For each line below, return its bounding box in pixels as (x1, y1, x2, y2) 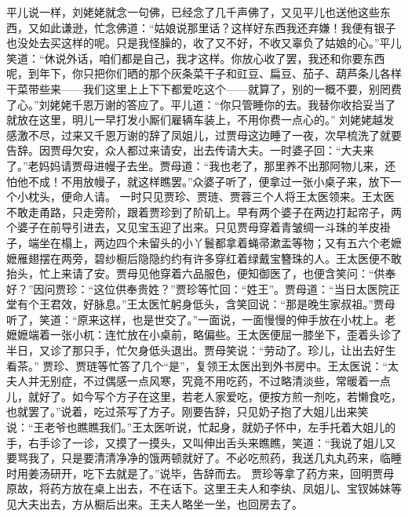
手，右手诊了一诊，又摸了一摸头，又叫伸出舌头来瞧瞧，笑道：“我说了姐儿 (6, 434, 385, 450)
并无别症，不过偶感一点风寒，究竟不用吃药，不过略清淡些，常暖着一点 (27, 373, 391, 389)
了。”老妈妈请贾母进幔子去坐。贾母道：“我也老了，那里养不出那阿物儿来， (6, 157, 385, 173)
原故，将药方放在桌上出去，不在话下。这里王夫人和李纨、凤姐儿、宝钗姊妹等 (6, 480, 402, 497)
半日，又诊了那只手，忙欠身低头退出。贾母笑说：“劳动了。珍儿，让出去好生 (6, 342, 396, 359)
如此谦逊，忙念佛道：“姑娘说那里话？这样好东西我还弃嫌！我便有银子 (38, 19, 396, 35)
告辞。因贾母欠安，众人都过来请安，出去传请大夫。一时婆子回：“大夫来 (6, 142, 374, 158)
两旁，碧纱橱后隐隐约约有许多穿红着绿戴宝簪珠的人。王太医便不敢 (60, 249, 402, 266)
